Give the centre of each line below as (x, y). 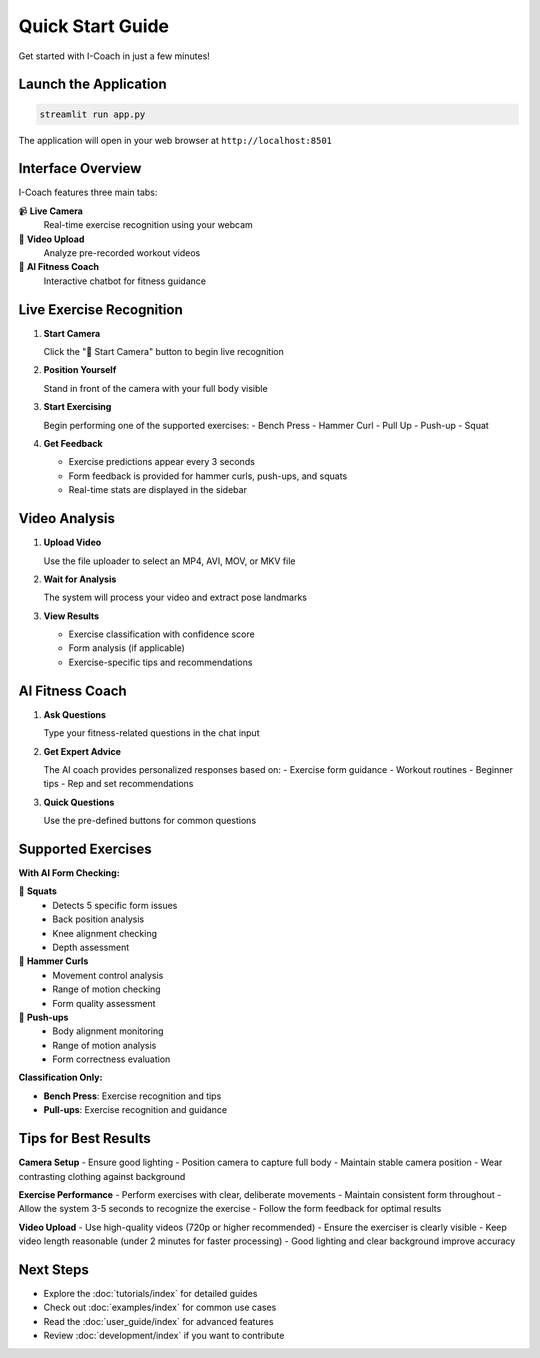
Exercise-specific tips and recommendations (160, 662)
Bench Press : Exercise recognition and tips (132, 1096)
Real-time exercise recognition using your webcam (148, 225)
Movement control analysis (108, 975)
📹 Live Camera (51, 211)
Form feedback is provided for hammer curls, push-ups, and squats (208, 476)
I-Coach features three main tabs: (88, 192)
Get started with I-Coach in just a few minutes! (114, 56)
